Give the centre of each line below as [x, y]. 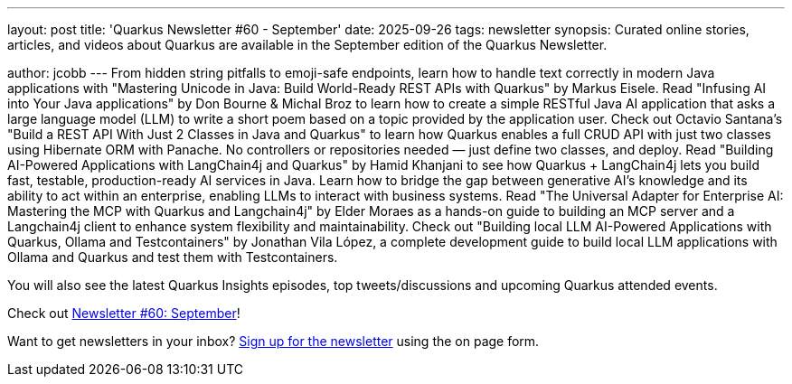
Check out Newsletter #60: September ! [124, 313]
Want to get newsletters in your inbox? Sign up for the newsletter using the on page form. [273, 341]
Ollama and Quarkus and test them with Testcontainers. [173, 257]
